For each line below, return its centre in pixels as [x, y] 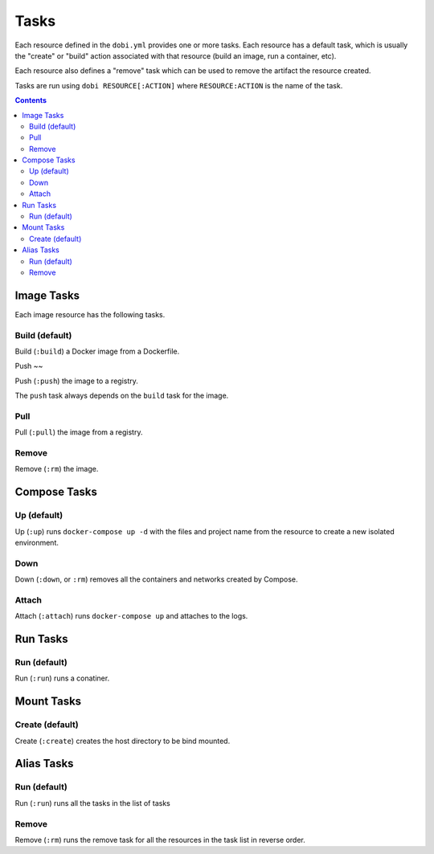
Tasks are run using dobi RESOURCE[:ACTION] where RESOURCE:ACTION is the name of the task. [179, 85]
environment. [37, 543]
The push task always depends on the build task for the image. [122, 396]
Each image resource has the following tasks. [90, 314]
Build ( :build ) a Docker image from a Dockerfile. [97, 351]
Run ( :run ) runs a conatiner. [62, 678]
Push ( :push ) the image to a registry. [76, 381]
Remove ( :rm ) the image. [57, 469]
